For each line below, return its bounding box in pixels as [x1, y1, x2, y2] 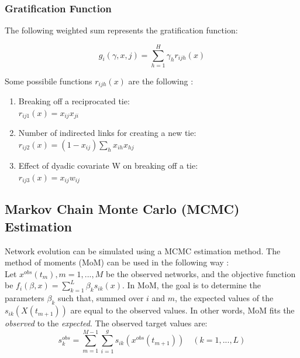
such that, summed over [57, 292, 144, 304]
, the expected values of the [175, 292, 274, 304]
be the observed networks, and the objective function [106, 267, 296, 279]
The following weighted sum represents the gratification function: [5, 24, 238, 36]
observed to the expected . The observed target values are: [5, 317, 208, 329]
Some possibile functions [5, 74, 92, 87]
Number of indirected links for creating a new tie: [18, 127, 196, 139]
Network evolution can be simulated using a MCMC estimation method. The [5, 244, 281, 257]
